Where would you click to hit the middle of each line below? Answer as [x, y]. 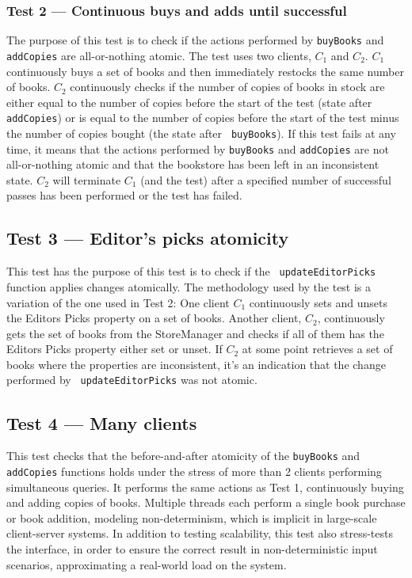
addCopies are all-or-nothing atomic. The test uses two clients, [159, 55]
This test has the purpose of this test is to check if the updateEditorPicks [191, 271]
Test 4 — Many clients [102, 422]
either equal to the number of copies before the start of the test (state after [189, 102]
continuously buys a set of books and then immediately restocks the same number [205, 71]
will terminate [87, 179]
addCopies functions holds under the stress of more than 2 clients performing [194, 471]
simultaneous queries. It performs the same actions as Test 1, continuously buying [205, 487]
